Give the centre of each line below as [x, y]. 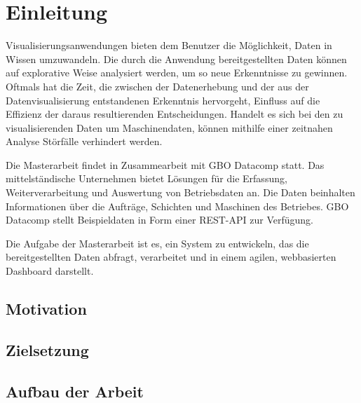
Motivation [46, 309]
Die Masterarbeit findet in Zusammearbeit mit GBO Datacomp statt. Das [165, 164]
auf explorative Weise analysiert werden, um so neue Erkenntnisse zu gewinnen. [177, 73]
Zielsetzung [47, 349]
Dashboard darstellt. [50, 271]
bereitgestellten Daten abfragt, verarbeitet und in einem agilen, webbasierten [171, 257]
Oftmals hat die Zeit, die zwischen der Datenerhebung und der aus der [157, 86]
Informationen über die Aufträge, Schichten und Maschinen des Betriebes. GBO [177, 206]
